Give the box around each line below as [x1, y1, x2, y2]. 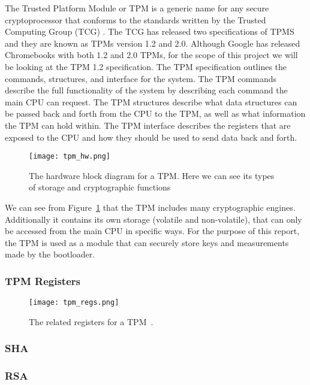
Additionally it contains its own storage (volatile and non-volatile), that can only [5, 213, 302, 225]
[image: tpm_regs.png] [29, 298, 119, 307]
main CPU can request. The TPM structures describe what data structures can [5, 95, 297, 108]
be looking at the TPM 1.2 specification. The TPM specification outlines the [5, 60, 287, 72]
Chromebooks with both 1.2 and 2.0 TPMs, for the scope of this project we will [5, 48, 298, 61]
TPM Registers [5, 273, 80, 288]
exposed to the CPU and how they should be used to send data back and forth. [5, 131, 297, 143]
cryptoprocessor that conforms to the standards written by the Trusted [5, 13, 266, 26]
